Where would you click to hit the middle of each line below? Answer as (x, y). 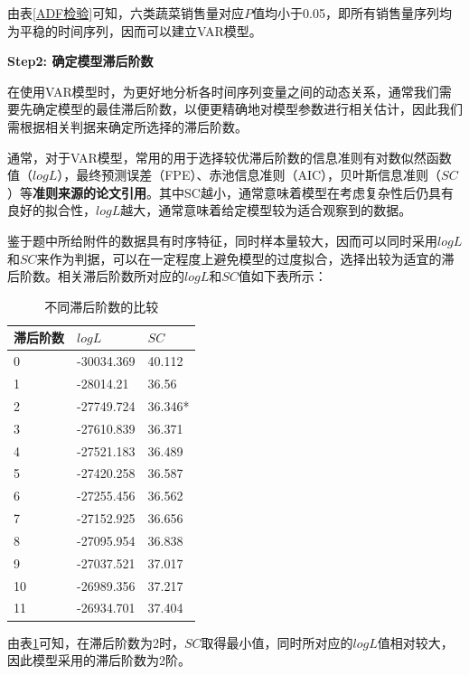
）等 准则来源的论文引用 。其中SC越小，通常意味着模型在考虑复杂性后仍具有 (230, 192)
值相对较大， (415, 642)
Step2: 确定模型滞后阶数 (80, 61)
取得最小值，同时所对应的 (277, 642)
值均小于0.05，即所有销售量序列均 (352, 13)
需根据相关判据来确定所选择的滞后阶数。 (127, 126)
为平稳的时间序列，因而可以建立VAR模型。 (135, 30)
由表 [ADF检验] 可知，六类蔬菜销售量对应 (126, 13)
